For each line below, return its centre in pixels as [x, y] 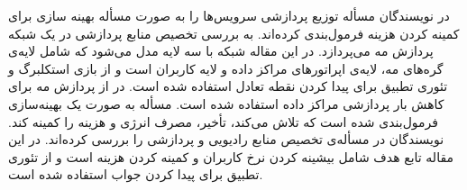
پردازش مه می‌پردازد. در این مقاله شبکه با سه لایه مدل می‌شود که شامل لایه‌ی [221, 51]
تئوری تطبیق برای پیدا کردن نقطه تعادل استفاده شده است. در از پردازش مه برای [228, 86]
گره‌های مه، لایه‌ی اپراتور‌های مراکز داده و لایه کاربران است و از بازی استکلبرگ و [226, 68]
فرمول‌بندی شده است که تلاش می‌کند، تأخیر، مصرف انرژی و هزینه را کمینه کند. [223, 121]
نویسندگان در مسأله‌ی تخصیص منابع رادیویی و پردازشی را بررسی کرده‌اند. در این [226, 139]
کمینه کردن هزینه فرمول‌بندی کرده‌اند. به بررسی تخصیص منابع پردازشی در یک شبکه [234, 33]
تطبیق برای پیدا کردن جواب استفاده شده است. [136, 174]
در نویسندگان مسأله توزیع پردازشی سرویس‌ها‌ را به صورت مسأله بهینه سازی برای [229, 15]
